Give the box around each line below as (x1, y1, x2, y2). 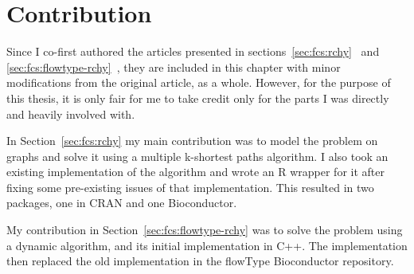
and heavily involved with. (6, 105, 135, 122)
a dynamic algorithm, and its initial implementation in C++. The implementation (6, 237, 408, 253)
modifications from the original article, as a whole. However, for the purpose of (6, 74, 391, 91)
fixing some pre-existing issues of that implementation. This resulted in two (6, 178, 374, 195)
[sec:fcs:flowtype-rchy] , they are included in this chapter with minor (6, 58, 341, 75)
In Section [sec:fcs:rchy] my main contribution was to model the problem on (6, 132, 378, 149)
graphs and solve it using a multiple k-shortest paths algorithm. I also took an (6, 147, 389, 164)
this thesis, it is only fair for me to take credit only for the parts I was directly (6, 89, 389, 106)
